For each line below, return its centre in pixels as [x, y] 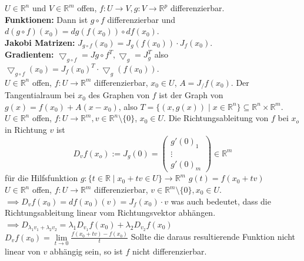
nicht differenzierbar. [169, 251]
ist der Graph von [191, 95]
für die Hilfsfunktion [41, 178]
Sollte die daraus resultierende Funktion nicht [213, 237]
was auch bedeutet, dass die [221, 201]
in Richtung [26, 130]
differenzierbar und [141, 19]
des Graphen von [119, 95]
